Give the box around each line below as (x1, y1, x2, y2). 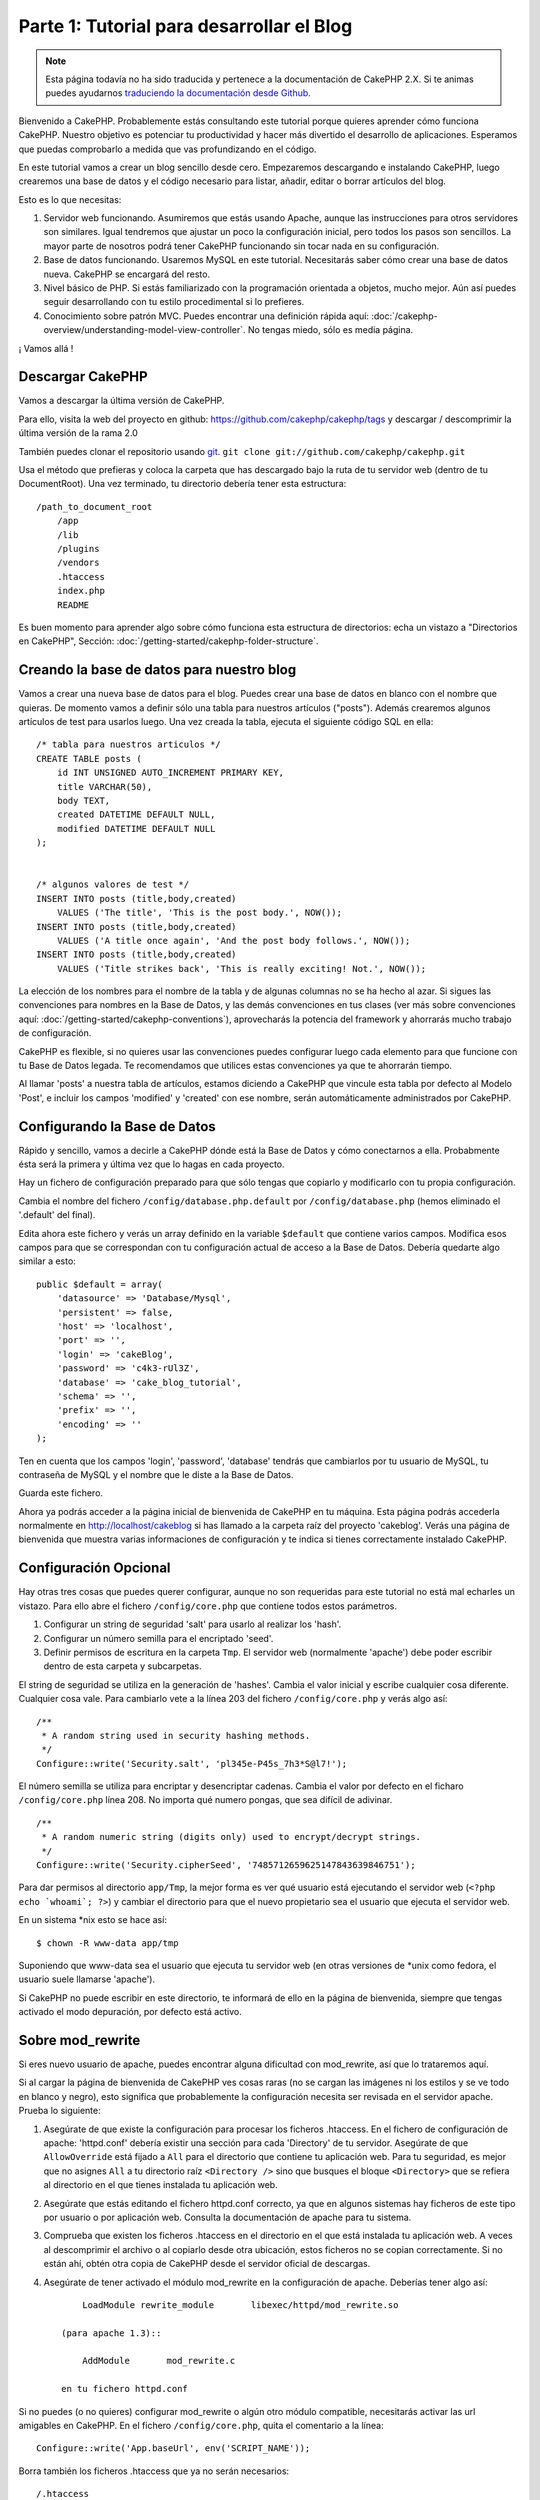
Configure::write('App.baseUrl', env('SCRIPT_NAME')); (36, 2443, 311, 2454)
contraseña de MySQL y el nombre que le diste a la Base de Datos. (18, 1468, 294, 1480)
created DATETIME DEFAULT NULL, (56, 809, 216, 820)
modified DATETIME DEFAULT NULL (56, 823, 216, 834)
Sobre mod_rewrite (18, 2031, 141, 2049)
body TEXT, (56, 795, 111, 806)
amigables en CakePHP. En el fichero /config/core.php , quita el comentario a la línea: (18, 2420, 384, 2432)
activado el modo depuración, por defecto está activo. (18, 2006, 242, 2018)
